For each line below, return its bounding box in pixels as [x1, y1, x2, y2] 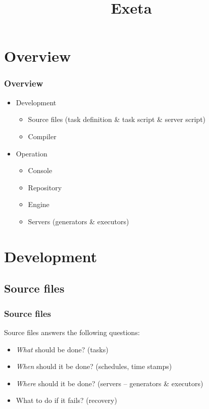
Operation [16, 148, 47, 158]
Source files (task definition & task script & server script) [28, 114, 206, 125]
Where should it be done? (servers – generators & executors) [16, 378, 203, 388]
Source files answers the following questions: [4, 326, 140, 337]
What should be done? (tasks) [16, 344, 109, 354]
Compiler [28, 131, 57, 141]
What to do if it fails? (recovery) [16, 395, 117, 405]
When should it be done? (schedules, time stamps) [16, 361, 172, 372]
